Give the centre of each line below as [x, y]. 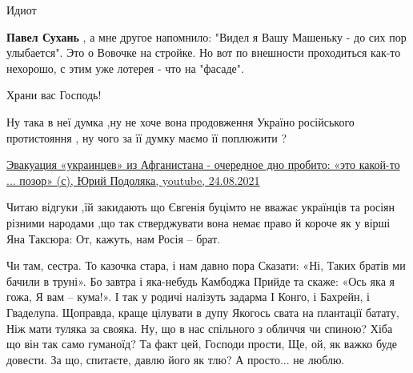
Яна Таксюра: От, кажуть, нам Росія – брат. [114, 238]
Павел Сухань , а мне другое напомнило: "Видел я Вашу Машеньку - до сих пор [206, 36]
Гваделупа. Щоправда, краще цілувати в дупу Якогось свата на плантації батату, [203, 312]
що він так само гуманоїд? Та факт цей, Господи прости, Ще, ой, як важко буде [202, 344]
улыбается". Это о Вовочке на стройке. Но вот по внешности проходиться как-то [204, 52]
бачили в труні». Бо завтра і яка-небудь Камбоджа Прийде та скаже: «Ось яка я [200, 281]
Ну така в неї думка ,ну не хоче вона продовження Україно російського [180, 121]
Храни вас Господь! [54, 95]
